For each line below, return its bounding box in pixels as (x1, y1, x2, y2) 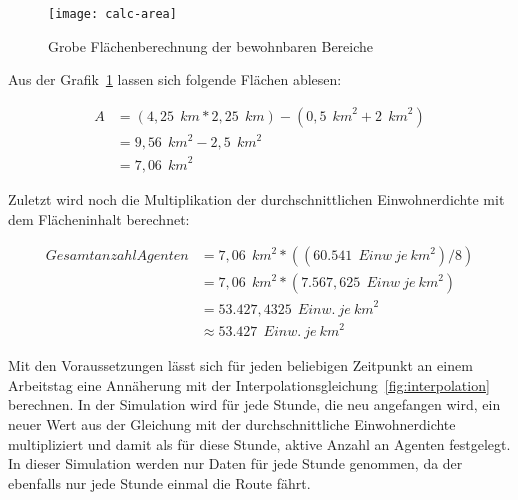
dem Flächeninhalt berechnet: (8, 208, 190, 229)
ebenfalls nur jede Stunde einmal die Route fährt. (8, 472, 311, 493)
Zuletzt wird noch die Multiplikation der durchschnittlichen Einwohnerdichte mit (8, 188, 505, 209)
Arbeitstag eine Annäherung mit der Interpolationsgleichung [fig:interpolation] (8, 374, 490, 395)
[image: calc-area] (48, 7, 177, 21)
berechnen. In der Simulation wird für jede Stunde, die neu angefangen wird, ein (8, 394, 501, 415)
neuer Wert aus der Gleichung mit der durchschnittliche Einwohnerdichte (8, 414, 456, 435)
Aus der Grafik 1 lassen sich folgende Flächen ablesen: (8, 69, 342, 90)
